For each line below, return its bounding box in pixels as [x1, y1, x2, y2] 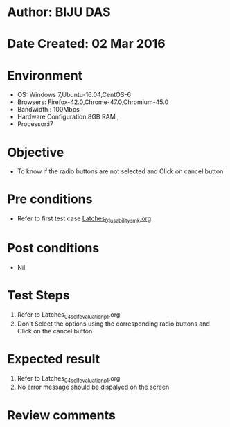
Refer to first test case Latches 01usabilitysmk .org [17, 214, 152, 224]
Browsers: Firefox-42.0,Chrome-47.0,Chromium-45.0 [17, 98, 169, 106]
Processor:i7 [17, 120, 54, 128]
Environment [7, 67, 83, 83]
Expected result [7, 351, 100, 367]
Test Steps [7, 288, 71, 304]
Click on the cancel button [17, 326, 93, 335]
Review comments [7, 407, 116, 423]
